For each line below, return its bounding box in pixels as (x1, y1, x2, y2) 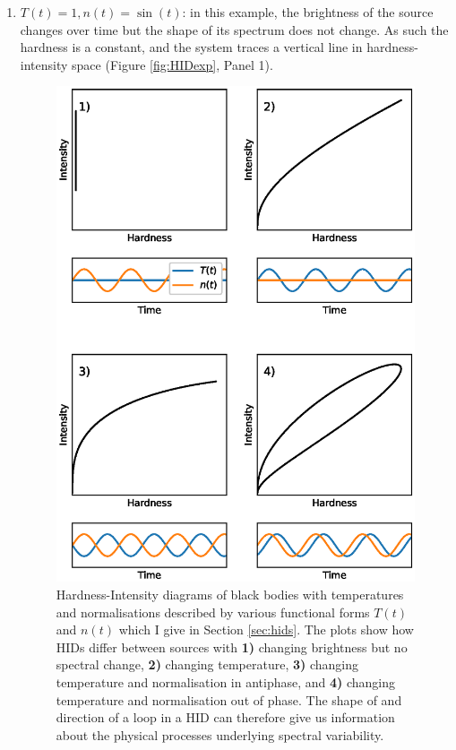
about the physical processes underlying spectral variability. (56, 725, 384, 744)
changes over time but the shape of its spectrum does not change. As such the (20, 20, 449, 39)
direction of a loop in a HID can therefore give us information (56, 708, 395, 727)
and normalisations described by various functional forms (56, 602, 370, 621)
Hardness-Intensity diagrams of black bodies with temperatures (56, 585, 404, 604)
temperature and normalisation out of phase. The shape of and (56, 690, 402, 709)
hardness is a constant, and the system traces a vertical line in (20, 38, 363, 56)
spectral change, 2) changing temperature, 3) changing (56, 655, 359, 674)
